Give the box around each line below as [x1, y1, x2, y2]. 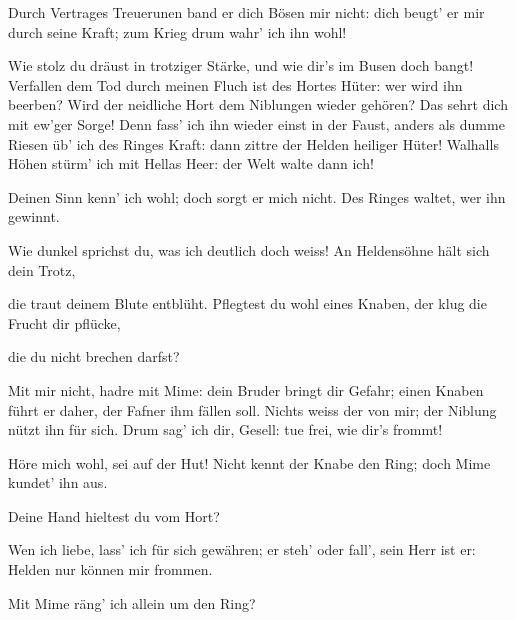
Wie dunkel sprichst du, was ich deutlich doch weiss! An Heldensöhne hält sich [8, 239, 490, 260]
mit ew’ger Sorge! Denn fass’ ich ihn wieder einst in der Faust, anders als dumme [8, 113, 505, 134]
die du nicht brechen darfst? [8, 346, 180, 367]
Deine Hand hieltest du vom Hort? [8, 505, 220, 526]
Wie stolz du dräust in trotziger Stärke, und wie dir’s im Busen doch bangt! [8, 55, 474, 76]
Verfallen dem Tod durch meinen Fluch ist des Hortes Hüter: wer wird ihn [8, 74, 463, 95]
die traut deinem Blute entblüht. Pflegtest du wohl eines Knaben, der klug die [8, 293, 487, 314]
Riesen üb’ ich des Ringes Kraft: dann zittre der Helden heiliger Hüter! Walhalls [8, 133, 499, 154]
